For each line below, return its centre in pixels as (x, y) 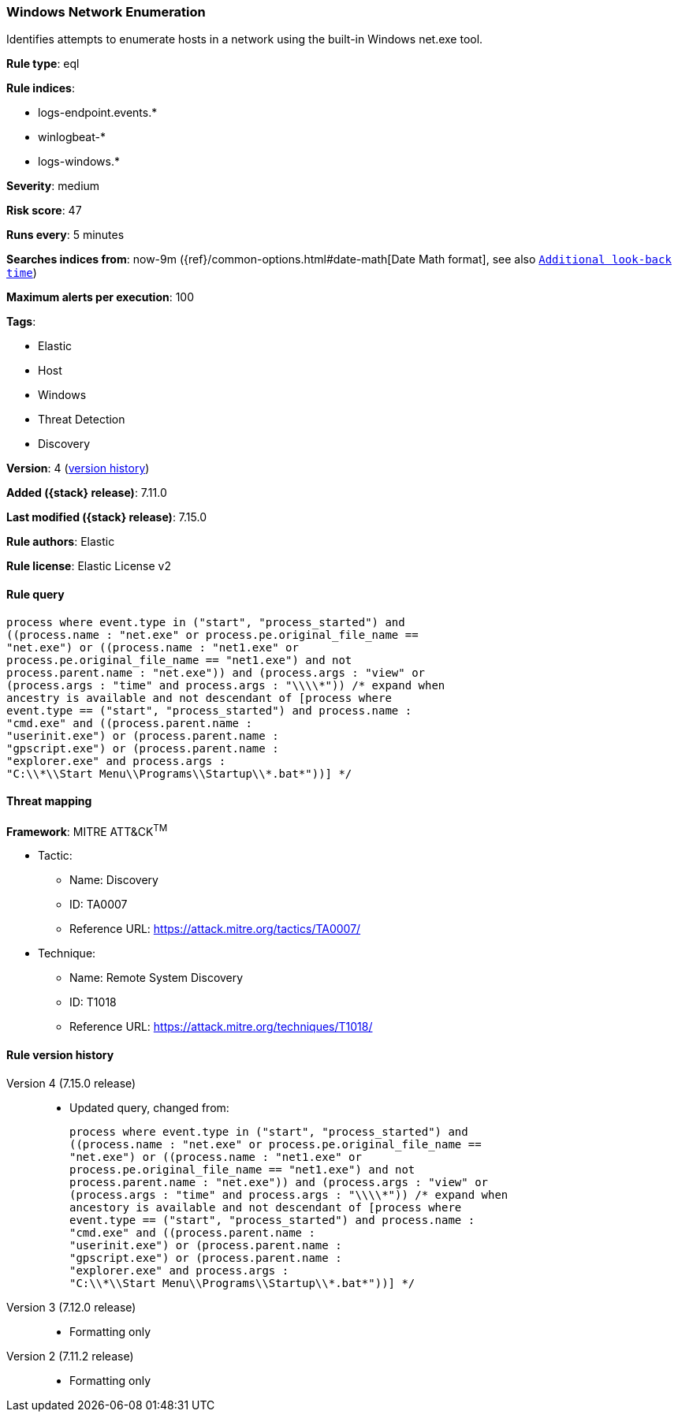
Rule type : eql (43, 64)
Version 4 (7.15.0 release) (71, 1083)
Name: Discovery (114, 880)
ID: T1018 (93, 1002)
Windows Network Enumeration (106, 12)
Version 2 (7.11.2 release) (70, 1356)
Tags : (21, 322)
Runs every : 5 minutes (65, 235)
